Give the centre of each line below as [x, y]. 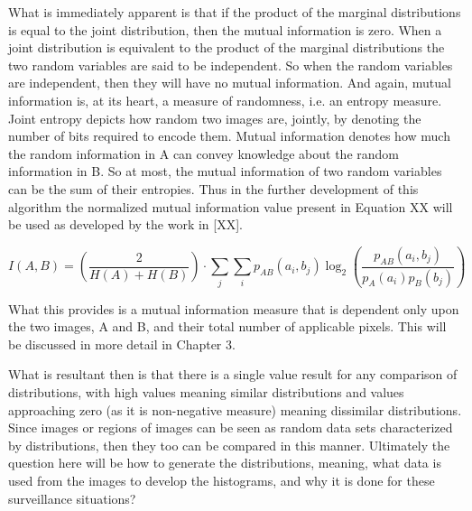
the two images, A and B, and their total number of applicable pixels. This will [227, 326]
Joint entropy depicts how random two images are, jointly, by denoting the [215, 118]
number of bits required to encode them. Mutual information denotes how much [229, 136]
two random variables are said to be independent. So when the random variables [231, 65]
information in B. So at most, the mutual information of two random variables [225, 171]
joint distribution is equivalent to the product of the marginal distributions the [227, 47]
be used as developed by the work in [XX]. [125, 224]
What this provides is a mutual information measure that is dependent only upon [234, 308]
